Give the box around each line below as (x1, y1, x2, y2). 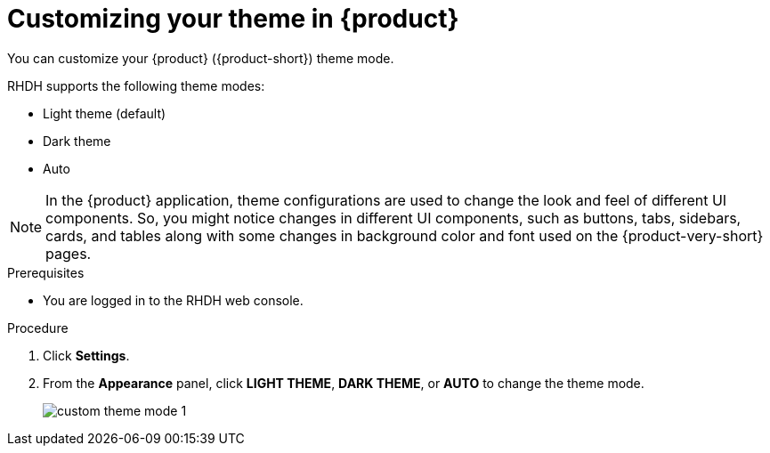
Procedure (7, 320, 69, 336)
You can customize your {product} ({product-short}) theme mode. (7, 50, 394, 66)
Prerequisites (7, 264, 85, 280)
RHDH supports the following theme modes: (7, 77, 265, 93)
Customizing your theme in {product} (7, 4, 459, 34)
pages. (45, 244, 92, 263)
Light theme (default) (43, 105, 166, 121)
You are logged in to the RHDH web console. (43, 292, 304, 308)
